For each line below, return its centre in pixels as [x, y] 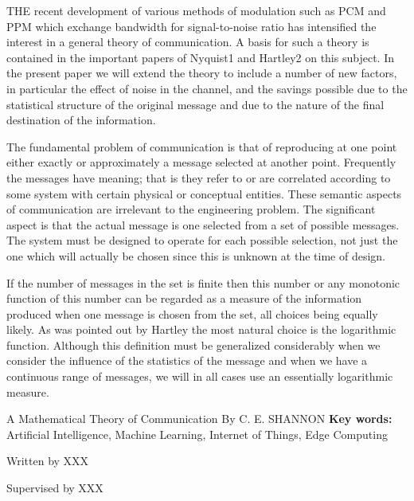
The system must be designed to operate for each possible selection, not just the [202, 240]
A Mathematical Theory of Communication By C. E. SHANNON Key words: [199, 419]
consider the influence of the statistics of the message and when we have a [187, 360]
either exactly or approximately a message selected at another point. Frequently [201, 162]
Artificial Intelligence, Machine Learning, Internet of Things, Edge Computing [197, 434]
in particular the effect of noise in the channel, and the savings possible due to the [207, 88]
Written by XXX [48, 461]
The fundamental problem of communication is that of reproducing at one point [202, 146]
